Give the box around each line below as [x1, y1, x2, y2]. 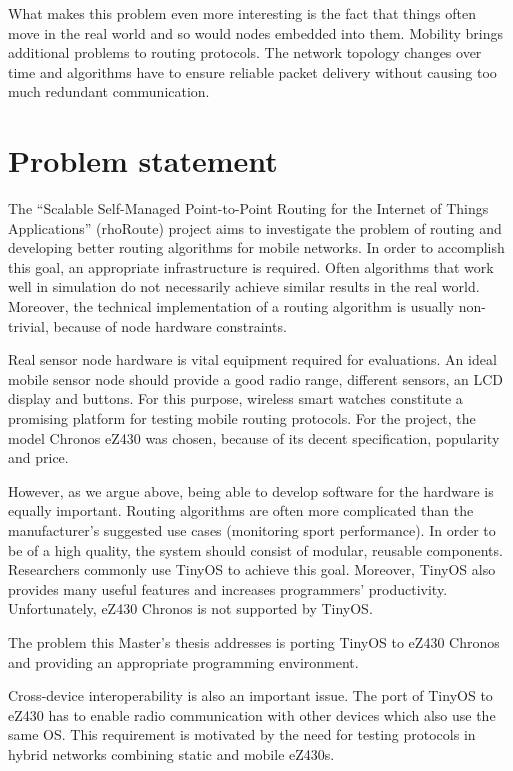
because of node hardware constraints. [53, 315, 287, 336]
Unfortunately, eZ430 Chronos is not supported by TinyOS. [8, 598, 373, 619]
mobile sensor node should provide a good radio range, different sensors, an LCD [8, 368, 503, 389]
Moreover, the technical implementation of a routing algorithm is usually [8, 296, 454, 317]
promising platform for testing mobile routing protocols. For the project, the [8, 408, 476, 429]
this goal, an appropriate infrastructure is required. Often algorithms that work [8, 256, 494, 277]
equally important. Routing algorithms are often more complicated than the [8, 500, 474, 521]
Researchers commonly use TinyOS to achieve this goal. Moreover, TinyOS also [8, 559, 496, 580]
